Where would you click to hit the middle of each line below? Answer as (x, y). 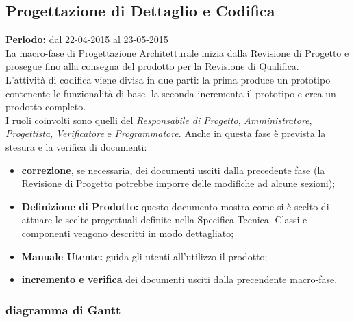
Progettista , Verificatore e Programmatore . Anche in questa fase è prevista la (166, 133)
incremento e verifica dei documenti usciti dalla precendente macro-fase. (179, 279)
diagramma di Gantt (63, 309)
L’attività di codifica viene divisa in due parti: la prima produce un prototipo (168, 79)
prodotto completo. (46, 107)
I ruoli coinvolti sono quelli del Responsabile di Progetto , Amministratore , (159, 120)
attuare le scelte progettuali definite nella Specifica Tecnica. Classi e (164, 220)
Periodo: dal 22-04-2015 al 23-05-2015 (87, 39)
